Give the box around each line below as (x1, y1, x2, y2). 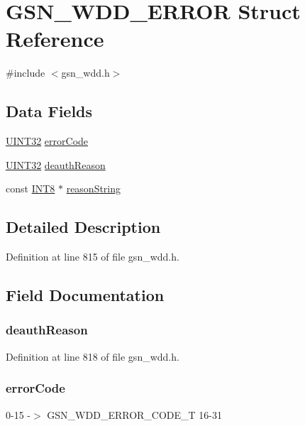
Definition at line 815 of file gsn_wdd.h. (6, 249, 179, 264)
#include (6, 65, 45, 80)
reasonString (66, 181, 121, 196)
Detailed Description (6, 216, 161, 238)
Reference (6, 24, 104, 53)
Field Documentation (6, 284, 165, 306)
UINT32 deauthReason (6, 157, 106, 172)
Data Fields (6, 100, 93, 122)
